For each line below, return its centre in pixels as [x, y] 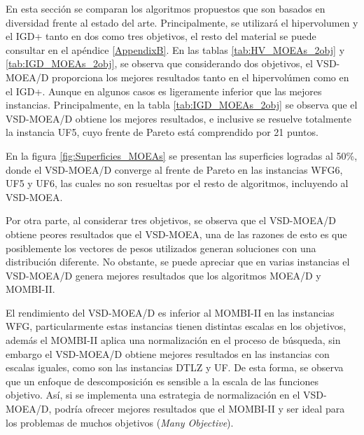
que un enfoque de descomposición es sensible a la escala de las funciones [162, 381]
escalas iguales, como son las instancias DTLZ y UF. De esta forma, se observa [175, 367]
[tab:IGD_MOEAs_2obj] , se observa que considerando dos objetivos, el [159, 63]
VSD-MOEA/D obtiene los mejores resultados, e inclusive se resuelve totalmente [178, 118]
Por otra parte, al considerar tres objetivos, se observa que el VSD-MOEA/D [171, 220]
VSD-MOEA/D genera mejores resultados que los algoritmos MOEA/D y [163, 275]
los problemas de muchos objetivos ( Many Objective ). [120, 422]
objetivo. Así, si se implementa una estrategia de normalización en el [153, 395]
